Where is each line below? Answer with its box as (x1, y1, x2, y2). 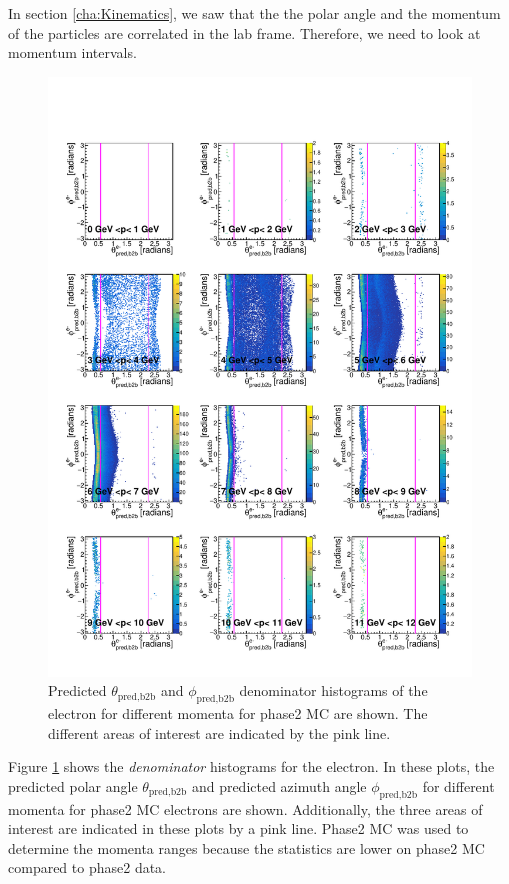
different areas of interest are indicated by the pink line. (48, 722, 391, 743)
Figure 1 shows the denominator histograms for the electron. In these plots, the (8, 756, 495, 777)
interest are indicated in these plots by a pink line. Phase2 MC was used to (8, 818, 469, 839)
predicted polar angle (8, 775, 138, 796)
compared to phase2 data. (8, 857, 167, 878)
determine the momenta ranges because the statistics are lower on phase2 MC (8, 837, 485, 858)
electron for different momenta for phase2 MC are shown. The (48, 703, 428, 724)
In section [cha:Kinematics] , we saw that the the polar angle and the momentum (8, 3, 501, 23)
